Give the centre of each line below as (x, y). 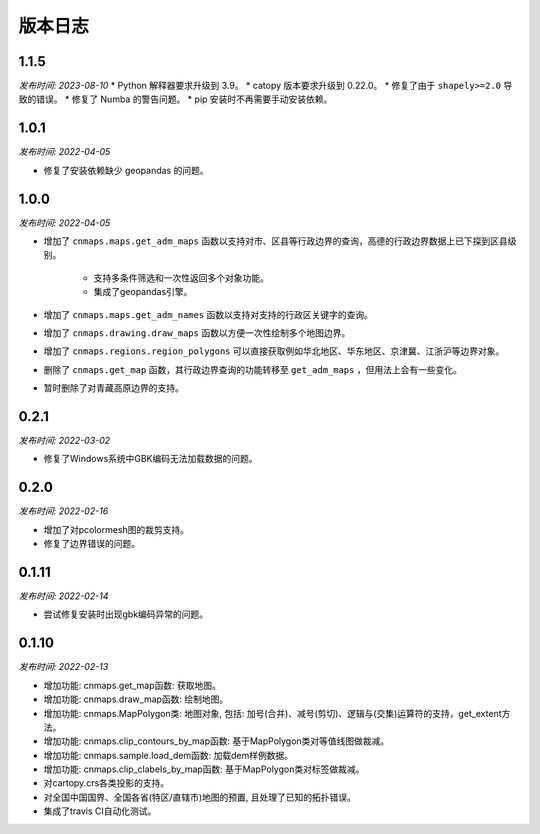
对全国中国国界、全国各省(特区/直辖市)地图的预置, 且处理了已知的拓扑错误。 (200, 797)
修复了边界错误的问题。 (91, 544)
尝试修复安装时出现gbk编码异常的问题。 (126, 614)
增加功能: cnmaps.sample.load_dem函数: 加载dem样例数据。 (168, 755)
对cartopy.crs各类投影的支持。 (106, 783)
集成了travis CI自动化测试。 (100, 811)
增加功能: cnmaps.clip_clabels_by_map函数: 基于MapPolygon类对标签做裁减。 (204, 769)
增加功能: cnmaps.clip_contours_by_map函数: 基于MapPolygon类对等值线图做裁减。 (216, 741)
